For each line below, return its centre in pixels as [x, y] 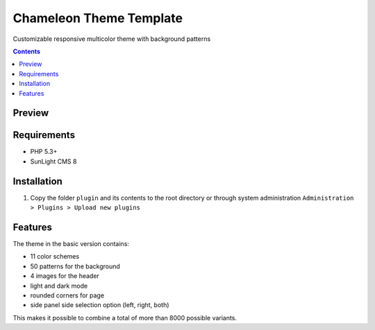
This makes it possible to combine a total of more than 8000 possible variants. [125, 318]
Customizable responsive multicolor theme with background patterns [112, 39]
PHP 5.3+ [44, 152]
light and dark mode [59, 286]
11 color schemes [55, 257]
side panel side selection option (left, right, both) [100, 305]
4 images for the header [65, 276]
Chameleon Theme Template [98, 18]
